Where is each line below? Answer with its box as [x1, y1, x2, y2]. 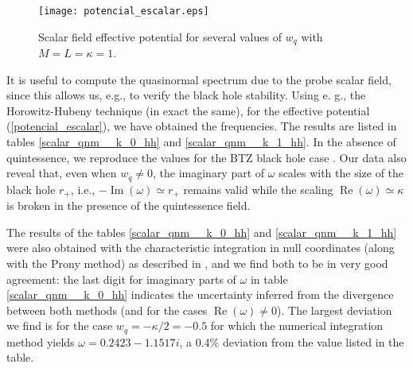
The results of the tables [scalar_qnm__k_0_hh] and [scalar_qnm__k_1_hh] [6, 223, 397, 240]
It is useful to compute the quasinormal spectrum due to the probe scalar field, [6, 71, 392, 87]
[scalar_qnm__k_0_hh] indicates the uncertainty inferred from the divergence [6, 286, 394, 303]
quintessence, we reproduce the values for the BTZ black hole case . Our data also [6, 149, 407, 165]
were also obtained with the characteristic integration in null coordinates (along [6, 239, 395, 256]
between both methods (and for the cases [6, 301, 208, 318]
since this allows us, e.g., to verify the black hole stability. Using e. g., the [6, 87, 366, 103]
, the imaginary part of [152, 165, 265, 181]
